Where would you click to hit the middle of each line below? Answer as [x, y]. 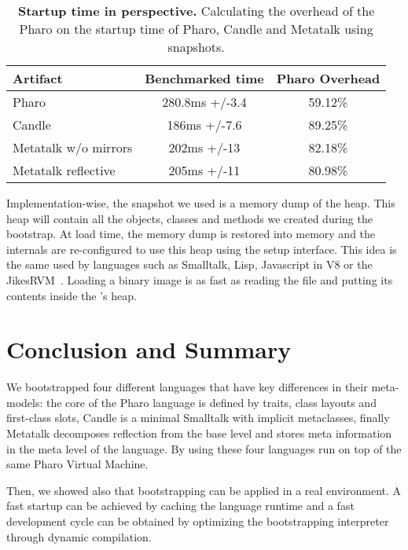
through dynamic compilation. [79, 536]
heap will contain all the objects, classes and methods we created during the [189, 218]
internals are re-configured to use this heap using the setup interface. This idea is [202, 249]
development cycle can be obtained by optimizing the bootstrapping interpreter [198, 521]
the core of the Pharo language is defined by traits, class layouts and [211, 402]
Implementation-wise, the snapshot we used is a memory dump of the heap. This [201, 203]
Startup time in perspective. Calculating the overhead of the [196, 11]
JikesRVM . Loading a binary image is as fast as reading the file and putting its [200, 279]
